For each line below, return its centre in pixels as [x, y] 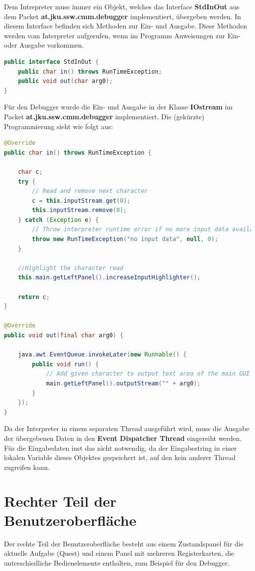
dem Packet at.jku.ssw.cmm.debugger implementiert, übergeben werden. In [123, 16]
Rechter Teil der [60, 501]
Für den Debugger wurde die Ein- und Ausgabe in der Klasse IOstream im [118, 107]
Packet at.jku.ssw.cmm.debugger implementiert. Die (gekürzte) [104, 116]
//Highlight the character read [71, 268]
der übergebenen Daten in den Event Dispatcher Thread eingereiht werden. [123, 438]
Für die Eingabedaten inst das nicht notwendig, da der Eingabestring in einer [120, 448]
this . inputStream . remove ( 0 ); [79, 210]
